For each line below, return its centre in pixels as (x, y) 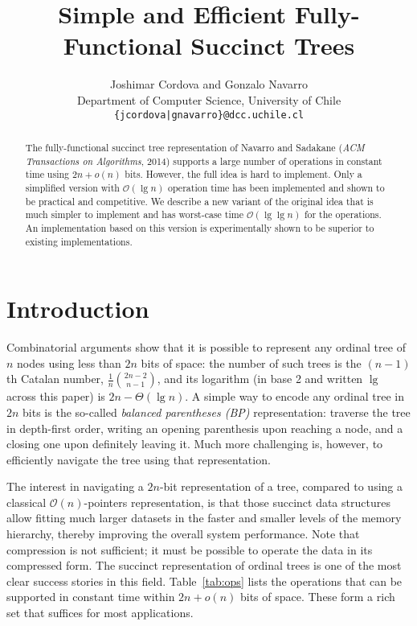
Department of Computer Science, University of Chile (209, 99)
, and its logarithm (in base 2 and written (260, 379)
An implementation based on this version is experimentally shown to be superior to (200, 227)
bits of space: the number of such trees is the (251, 362)
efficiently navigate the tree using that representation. (139, 459)
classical (27, 502)
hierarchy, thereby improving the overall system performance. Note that (183, 534)
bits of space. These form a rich (317, 597)
